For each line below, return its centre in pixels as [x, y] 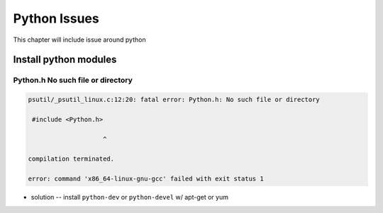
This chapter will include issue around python [79, 40]
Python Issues [56, 18]
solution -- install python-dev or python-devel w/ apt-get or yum [129, 197]
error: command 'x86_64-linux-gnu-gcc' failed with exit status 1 [146, 179]
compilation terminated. [71, 159]
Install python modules [65, 60]
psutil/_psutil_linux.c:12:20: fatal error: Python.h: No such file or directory [174, 100]
